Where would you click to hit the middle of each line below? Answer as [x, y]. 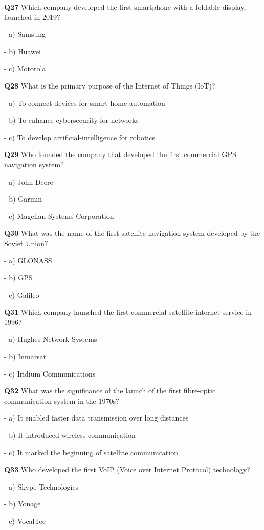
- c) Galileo [22, 294]
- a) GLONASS [28, 260]
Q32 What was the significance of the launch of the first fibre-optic [110, 391]
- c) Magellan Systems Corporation [59, 216]
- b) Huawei [23, 51]
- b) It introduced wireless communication [70, 435]
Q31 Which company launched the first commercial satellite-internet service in [128, 312]
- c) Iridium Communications [50, 373]
